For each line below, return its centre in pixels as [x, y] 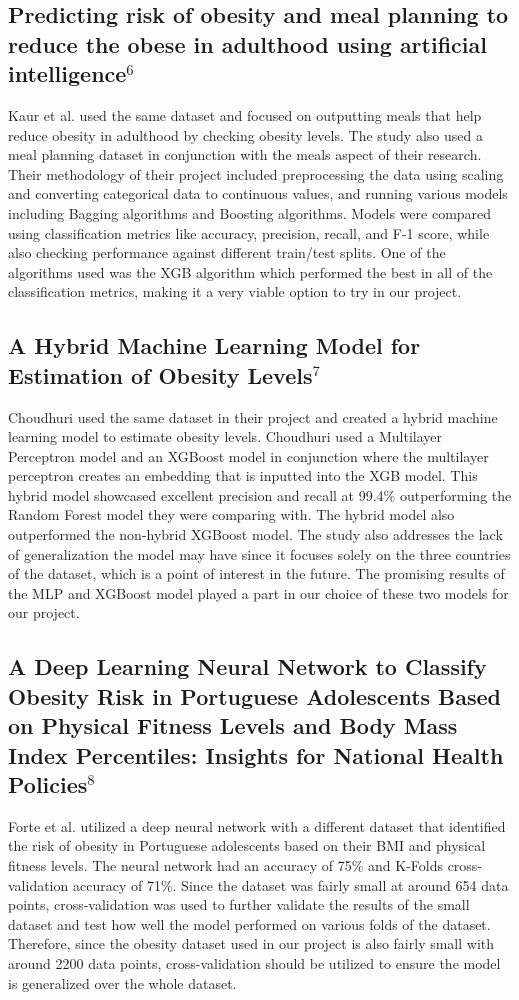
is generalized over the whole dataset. [122, 982]
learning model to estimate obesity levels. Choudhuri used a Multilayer [225, 436]
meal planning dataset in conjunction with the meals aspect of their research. [245, 154]
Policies [48, 784]
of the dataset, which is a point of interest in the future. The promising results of [256, 573]
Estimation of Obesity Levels [160, 374]
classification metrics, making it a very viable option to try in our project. [235, 291]
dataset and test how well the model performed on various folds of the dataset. [249, 923]
